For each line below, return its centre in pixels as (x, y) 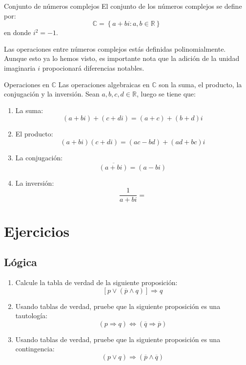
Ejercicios (37, 231)
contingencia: (35, 349)
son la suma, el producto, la (200, 84)
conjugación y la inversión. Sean (52, 94)
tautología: (31, 316)
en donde (18, 32)
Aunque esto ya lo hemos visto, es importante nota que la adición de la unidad (122, 58)
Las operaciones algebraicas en (104, 84)
